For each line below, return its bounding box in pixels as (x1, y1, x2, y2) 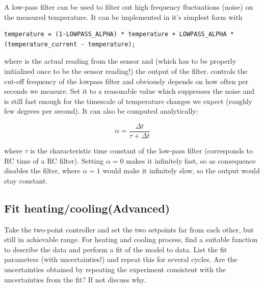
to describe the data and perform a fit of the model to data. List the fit (4, 244, 227, 254)
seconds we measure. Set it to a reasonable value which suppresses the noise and (4, 86, 255, 96)
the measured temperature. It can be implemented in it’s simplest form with (4, 11, 243, 22)
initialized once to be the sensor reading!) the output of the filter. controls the (4, 65, 248, 76)
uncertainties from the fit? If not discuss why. (4, 274, 146, 284)
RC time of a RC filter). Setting (4, 155, 104, 166)
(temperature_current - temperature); (4, 40, 136, 48)
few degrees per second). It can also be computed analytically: (4, 106, 198, 116)
